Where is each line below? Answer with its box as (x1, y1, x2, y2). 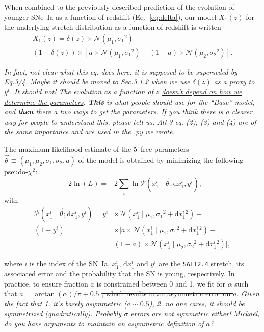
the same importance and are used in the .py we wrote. (4, 126, 175, 137)
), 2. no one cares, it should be (149, 298, 245, 309)
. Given (236, 288, 259, 299)
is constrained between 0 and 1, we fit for (96, 278, 226, 289)
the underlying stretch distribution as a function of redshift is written (4, 21, 221, 32)
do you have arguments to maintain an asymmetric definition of (4, 318, 204, 329)
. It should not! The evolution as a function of (10, 86, 153, 97)
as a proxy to (214, 76, 255, 87)
